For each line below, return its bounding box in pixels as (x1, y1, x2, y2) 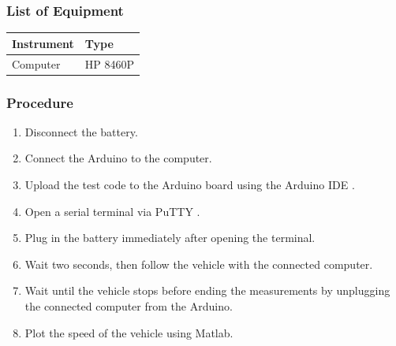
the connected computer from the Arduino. (24, 298, 233, 314)
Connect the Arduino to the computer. (24, 150, 212, 166)
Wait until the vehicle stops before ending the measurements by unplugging (24, 282, 390, 299)
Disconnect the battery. (24, 123, 138, 140)
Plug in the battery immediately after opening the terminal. (24, 229, 316, 246)
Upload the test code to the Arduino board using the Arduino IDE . (24, 177, 355, 193)
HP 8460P (84, 55, 135, 72)
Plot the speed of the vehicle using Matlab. (24, 324, 233, 340)
